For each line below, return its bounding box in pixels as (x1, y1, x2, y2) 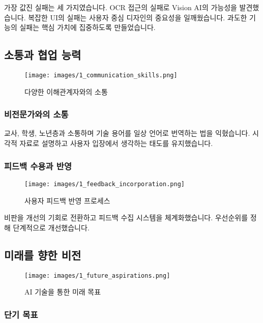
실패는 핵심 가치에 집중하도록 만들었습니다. (19, 22, 156, 33)
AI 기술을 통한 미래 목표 (24, 286, 101, 297)
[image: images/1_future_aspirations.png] (24, 272, 170, 279)
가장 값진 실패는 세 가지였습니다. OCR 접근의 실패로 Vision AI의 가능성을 (4, 2, 237, 12)
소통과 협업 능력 (4, 47, 81, 63)
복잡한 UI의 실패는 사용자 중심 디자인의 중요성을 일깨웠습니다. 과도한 (28, 12, 247, 22)
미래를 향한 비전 (4, 247, 81, 262)
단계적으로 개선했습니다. (13, 222, 90, 232)
